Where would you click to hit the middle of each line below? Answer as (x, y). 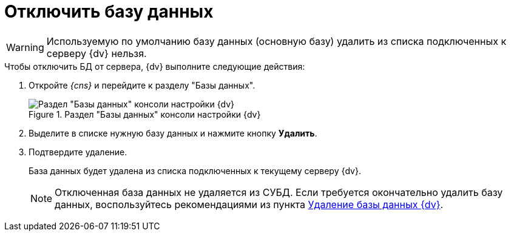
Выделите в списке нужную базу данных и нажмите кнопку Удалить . (173, 133)
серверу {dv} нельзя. (96, 53)
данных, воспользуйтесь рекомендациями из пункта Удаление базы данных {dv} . (249, 204)
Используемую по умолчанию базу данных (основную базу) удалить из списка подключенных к (276, 41)
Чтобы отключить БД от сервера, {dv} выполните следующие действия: (155, 66)
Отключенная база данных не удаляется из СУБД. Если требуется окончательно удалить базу (279, 192)
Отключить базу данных (109, 12)
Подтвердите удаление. (78, 152)
